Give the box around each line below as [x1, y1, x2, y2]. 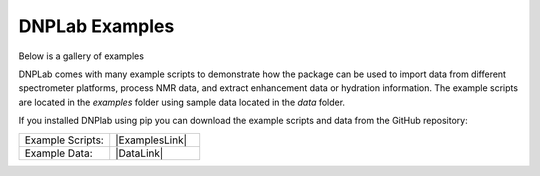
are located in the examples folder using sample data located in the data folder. [18, 96, 345, 108]
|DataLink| [115, 146, 164, 160]
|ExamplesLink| [115, 133, 188, 147]
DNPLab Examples [18, 15, 175, 37]
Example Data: [24, 146, 94, 160]
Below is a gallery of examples [18, 50, 145, 62]
